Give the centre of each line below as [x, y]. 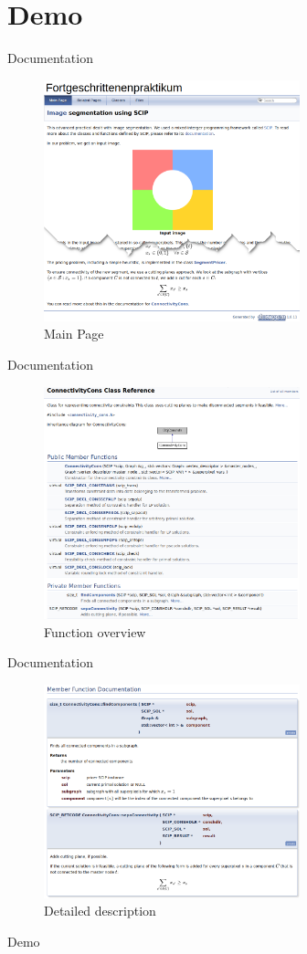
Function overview [95, 631]
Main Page [74, 334]
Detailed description [100, 911]
